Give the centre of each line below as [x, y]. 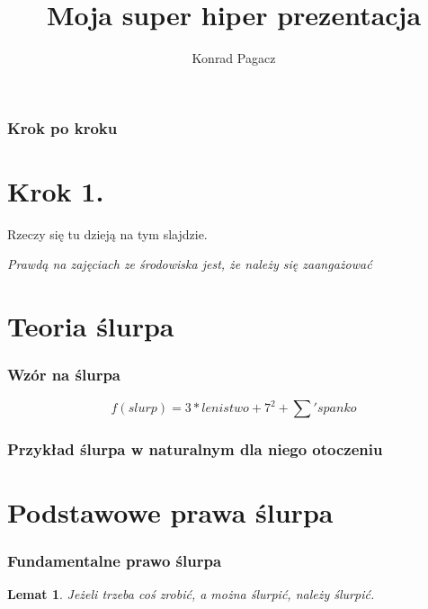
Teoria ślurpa [91, 326]
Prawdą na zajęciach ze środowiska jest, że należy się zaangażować [190, 264]
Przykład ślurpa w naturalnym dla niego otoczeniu [195, 448]
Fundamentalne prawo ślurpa [115, 561]
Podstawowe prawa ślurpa [170, 512]
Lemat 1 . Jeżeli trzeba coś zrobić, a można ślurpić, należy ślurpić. [191, 594]
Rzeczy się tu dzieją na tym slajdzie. [107, 233]
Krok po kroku [62, 127]
